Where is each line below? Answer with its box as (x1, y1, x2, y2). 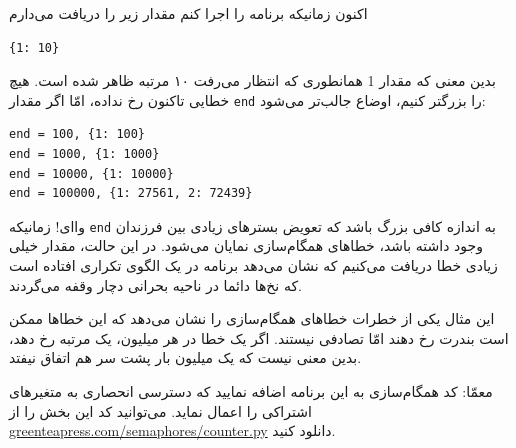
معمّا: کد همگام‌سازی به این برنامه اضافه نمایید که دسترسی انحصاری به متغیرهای (9, 381, 493, 402)
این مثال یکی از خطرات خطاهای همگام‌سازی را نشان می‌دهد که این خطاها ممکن (9, 308, 495, 329)
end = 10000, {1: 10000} (9, 166, 174, 181)
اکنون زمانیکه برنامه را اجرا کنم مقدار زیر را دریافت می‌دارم (9, 3, 368, 23)
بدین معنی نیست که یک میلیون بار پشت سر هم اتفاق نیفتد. (9, 347, 362, 368)
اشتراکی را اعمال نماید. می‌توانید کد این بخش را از (9, 400, 312, 421)
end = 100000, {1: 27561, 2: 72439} (9, 186, 253, 201)
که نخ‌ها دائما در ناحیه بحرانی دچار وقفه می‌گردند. (9, 274, 302, 295)
